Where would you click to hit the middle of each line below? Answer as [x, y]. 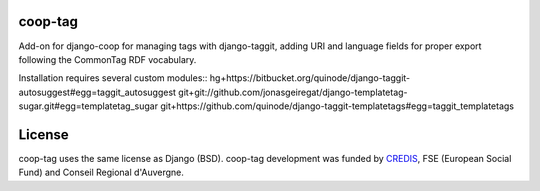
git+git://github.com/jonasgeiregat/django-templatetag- [293, 92]
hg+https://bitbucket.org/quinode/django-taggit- [310, 78]
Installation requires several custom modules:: [113, 78]
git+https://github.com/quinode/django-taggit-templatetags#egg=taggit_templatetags [337, 106]
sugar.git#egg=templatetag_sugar [88, 106]
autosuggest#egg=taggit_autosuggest [97, 92]
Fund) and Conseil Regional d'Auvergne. [101, 172]
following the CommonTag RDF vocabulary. [107, 59]
